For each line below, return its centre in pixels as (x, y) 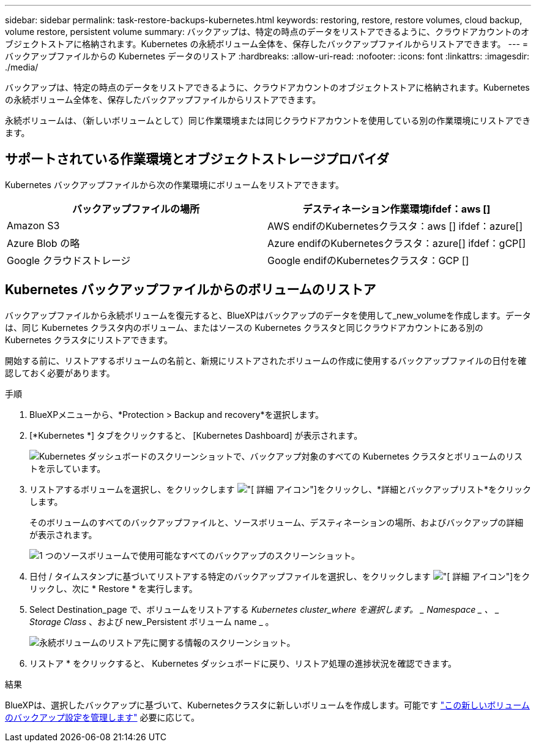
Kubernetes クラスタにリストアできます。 (89, 339)
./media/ (22, 67)
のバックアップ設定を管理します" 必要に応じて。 (102, 717)
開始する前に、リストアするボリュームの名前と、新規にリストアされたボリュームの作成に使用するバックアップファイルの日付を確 (266, 360)
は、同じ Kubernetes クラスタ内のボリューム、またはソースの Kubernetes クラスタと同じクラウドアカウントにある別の (244, 327)
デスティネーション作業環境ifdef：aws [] (396, 209)
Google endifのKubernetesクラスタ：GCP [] (368, 260)
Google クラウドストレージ (69, 260)
